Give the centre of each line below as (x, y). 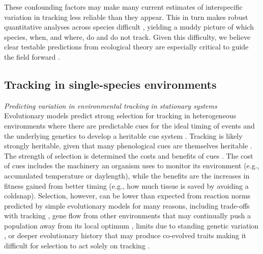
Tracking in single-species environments (110, 84)
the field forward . (32, 56)
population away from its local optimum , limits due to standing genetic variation (131, 225)
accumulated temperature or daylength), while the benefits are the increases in (127, 175)
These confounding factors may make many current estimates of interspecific (123, 7)
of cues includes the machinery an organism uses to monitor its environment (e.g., (132, 166)
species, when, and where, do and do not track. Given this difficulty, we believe (127, 36)
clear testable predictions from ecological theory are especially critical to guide (126, 47)
